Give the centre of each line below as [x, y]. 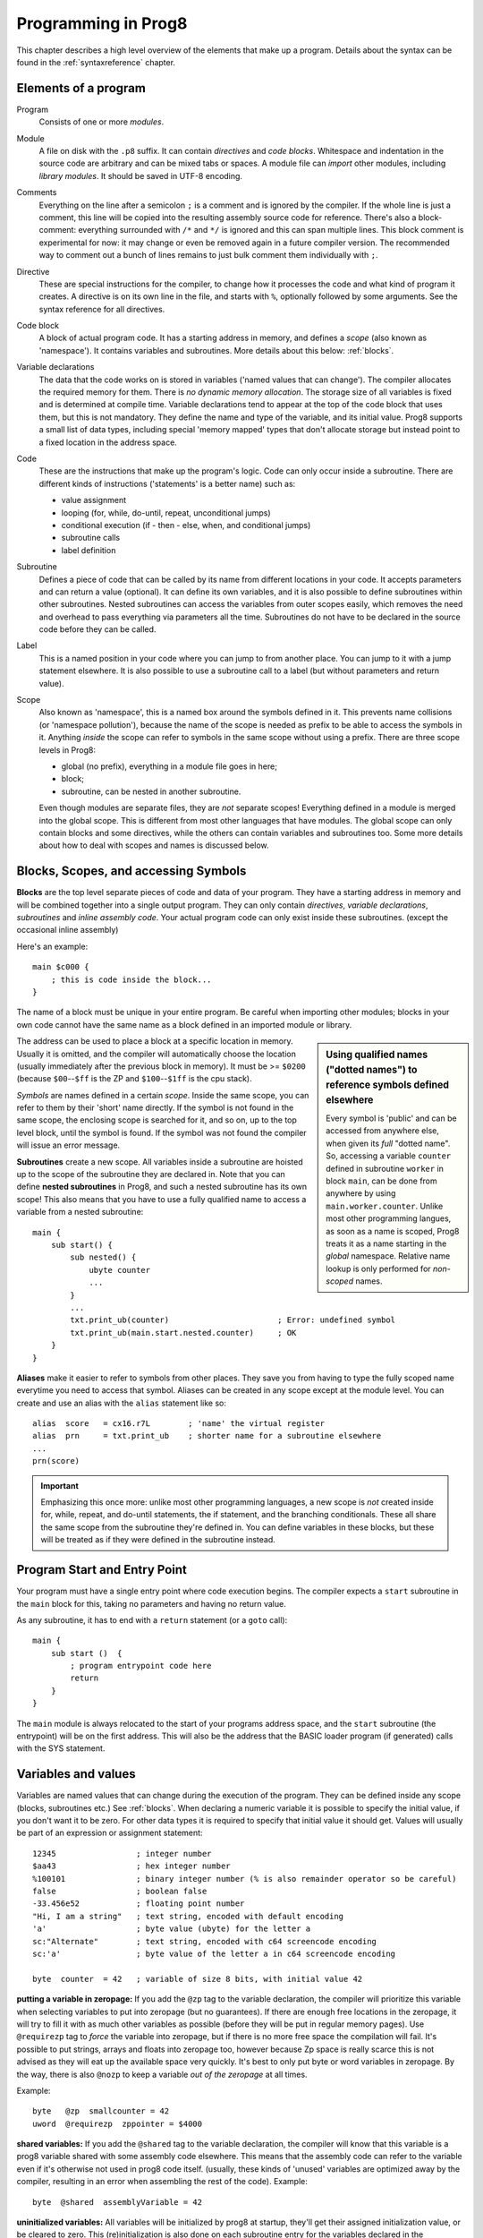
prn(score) [56, 1461]
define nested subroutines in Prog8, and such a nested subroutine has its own [162, 1187]
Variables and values [76, 1774]
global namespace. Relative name [388, 1256]
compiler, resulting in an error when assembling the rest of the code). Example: [162, 2182]
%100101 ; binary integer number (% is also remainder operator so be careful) [245, 1879]
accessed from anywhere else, [383, 1131]
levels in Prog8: [68, 750]
